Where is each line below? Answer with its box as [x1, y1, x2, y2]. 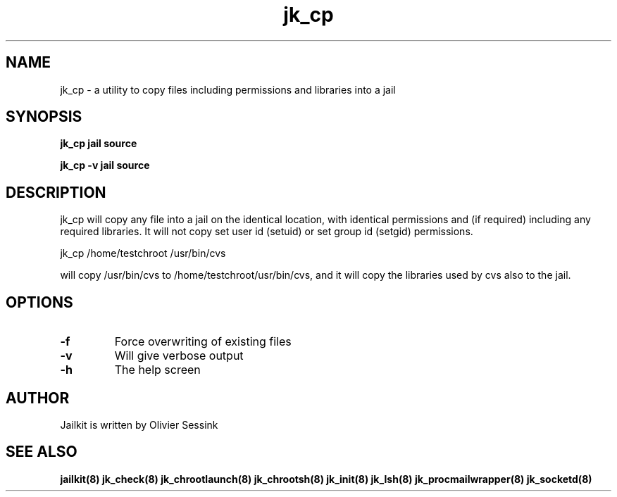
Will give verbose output [114, 348, 244, 363]
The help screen [114, 363, 201, 377]
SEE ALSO [6, 443, 77, 461]
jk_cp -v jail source [60, 159, 150, 172]
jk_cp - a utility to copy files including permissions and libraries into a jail [60, 83, 396, 96]
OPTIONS [6, 293, 73, 311]
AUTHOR [6, 389, 70, 407]
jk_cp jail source [60, 137, 137, 150]
